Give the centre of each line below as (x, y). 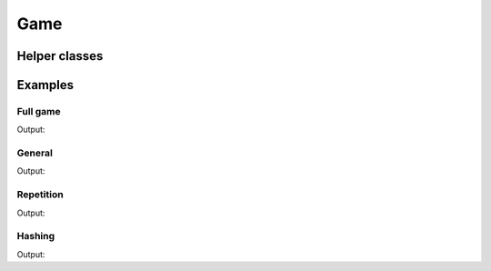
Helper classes (60, 56)
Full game (39, 111)
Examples (45, 85)
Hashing (36, 236)
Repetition (40, 195)
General (35, 153)
